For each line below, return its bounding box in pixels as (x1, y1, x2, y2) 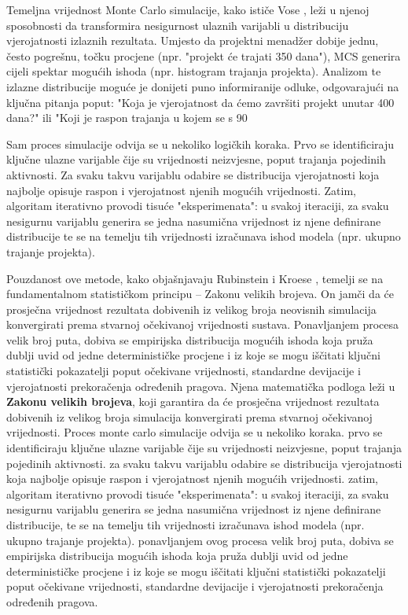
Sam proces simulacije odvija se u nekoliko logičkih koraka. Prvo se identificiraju (6, 135, 395, 152)
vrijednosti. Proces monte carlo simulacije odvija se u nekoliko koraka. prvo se (6, 424, 383, 440)
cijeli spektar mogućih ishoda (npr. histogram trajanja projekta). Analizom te (6, 63, 381, 79)
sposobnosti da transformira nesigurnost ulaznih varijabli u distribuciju (6, 17, 349, 33)
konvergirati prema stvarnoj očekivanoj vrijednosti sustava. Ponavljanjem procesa (6, 316, 399, 333)
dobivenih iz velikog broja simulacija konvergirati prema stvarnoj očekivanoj (6, 408, 373, 425)
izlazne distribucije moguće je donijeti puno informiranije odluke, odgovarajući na (6, 78, 399, 94)
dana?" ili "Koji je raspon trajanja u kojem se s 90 (6, 109, 248, 126)
